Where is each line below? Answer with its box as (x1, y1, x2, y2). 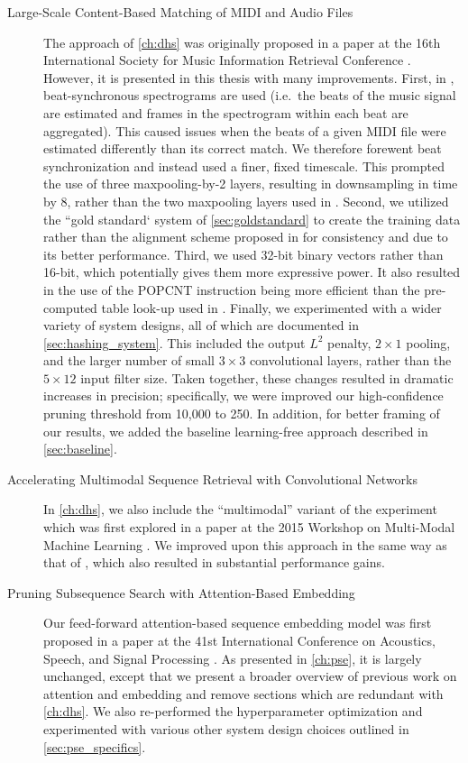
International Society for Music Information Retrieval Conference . (43, 51, 411, 69)
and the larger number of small (43, 351, 215, 370)
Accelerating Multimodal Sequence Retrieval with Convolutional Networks (7, 469, 418, 488)
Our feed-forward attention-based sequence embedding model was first (43, 613, 432, 632)
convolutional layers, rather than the (249, 351, 452, 370)
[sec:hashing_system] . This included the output (43, 333, 306, 352)
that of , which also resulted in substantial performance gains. (43, 553, 385, 572)
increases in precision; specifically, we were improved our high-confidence (43, 386, 444, 405)
